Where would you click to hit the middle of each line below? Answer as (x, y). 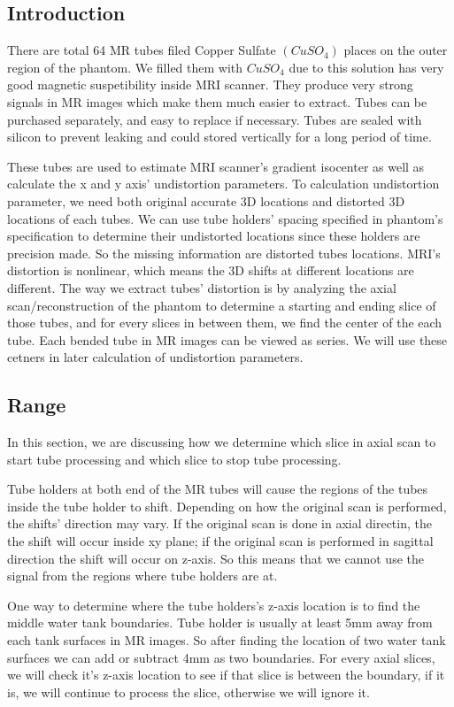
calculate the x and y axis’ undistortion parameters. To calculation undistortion (223, 184)
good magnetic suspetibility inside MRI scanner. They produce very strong (210, 85)
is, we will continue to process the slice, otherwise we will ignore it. (189, 692)
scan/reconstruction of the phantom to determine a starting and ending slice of (222, 305)
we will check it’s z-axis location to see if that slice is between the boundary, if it (226, 675)
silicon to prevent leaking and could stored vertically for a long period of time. (219, 137)
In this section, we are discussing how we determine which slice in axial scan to (222, 442)
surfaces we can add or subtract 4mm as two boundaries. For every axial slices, (221, 657)
